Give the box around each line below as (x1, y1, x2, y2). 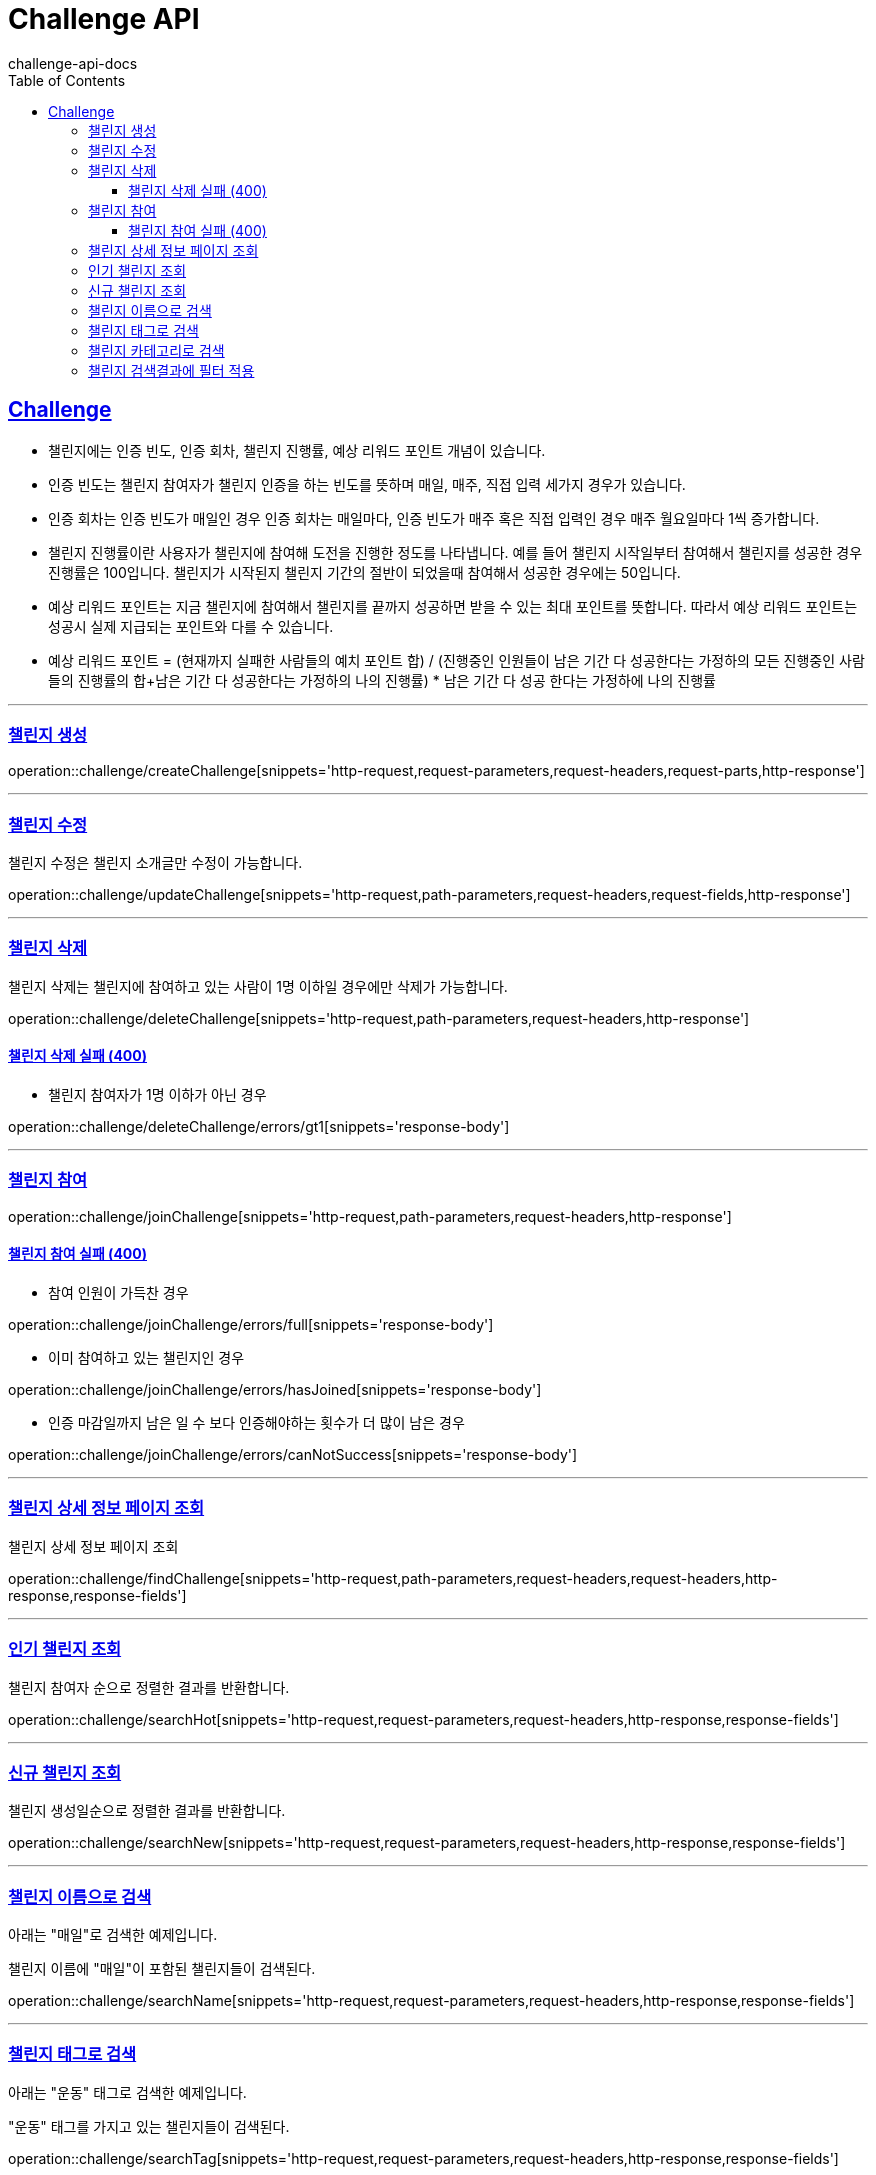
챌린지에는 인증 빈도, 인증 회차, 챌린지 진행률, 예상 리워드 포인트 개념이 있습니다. (48, 441, 546, 459)
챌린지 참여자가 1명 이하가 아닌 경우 (48, 1086, 267, 1104)
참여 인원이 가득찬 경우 (48, 1284, 189, 1302)
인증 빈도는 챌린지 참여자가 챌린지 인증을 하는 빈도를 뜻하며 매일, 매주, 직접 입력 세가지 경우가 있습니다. (48, 475, 686, 493)
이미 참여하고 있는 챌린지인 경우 (48, 1349, 245, 1367)
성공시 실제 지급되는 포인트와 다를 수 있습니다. (48, 617, 334, 635)
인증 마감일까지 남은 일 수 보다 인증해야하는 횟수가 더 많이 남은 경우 (48, 1414, 465, 1432)
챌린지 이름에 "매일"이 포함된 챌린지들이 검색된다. (8, 1960, 316, 1978)
